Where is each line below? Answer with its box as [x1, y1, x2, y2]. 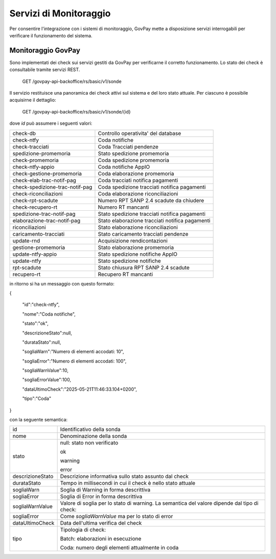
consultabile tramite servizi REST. [9, 66, 80, 73]
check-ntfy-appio [12, 163, 55, 170]
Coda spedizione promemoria [98, 156, 170, 164]
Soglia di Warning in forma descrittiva [60, 486, 151, 494]
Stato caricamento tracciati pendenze [98, 230, 189, 237]
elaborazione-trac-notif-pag [12, 217, 81, 224]
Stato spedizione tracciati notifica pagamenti [98, 210, 205, 217]
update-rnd [12, 237, 40, 244]
